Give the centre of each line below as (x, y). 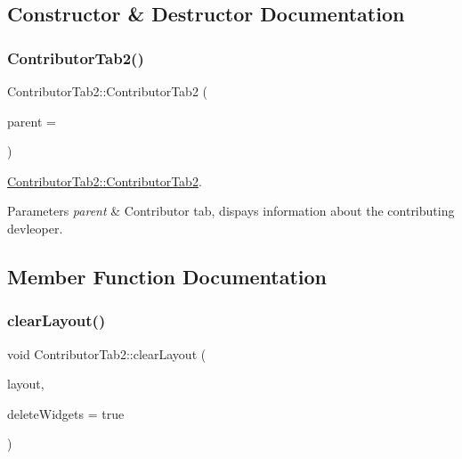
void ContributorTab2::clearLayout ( (107, 353)
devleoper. (35, 228)
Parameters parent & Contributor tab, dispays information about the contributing (231, 211)
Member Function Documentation (167, 276)
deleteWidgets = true (66, 413)
